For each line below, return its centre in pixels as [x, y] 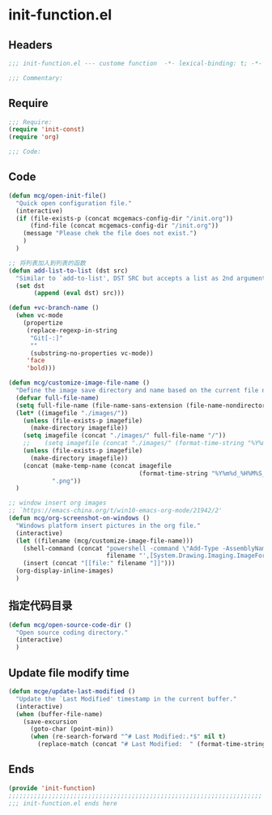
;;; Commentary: [36, 78]
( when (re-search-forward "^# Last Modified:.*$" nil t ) [128, 737]
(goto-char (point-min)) [72, 729]
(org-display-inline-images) [65, 571]
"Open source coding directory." [72, 633]
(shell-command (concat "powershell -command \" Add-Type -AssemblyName [146, 548]
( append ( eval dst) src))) [79, 294]
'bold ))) [41, 368]
